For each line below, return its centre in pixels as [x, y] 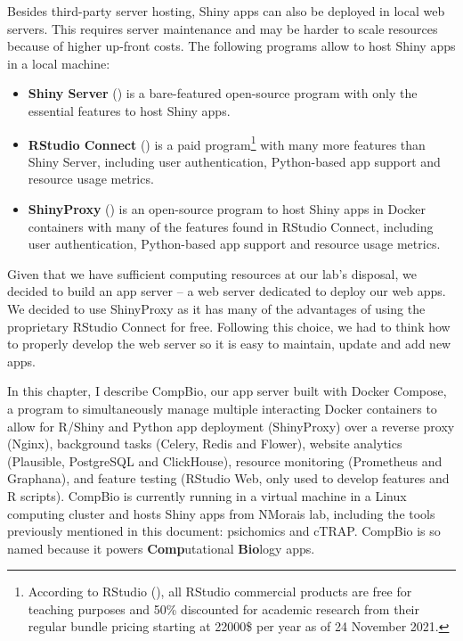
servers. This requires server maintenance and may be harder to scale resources [223, 28]
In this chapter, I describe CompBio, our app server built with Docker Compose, [227, 391]
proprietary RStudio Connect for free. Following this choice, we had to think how [229, 326]
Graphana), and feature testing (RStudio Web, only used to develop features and [228, 478]
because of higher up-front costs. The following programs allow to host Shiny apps [231, 46]
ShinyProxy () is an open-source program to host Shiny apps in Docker [227, 209]
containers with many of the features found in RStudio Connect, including [231, 226]
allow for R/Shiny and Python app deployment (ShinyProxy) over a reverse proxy [231, 426]
